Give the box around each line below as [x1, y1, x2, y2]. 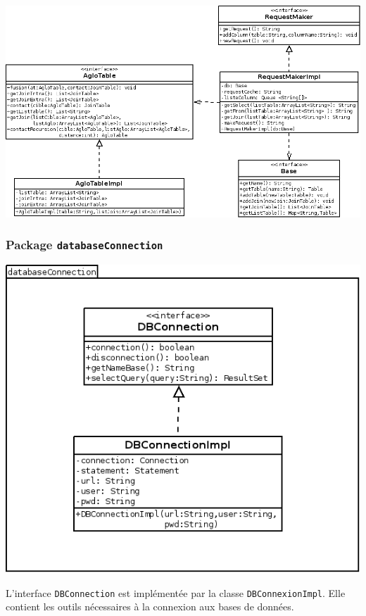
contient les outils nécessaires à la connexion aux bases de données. [6, 599, 294, 614]
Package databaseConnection [6, 236, 163, 253]
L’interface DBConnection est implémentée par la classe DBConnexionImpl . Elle [6, 585, 346, 600]
